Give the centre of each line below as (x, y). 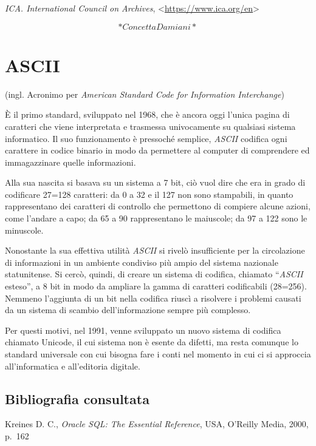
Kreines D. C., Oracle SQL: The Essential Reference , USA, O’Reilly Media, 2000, (157, 424)
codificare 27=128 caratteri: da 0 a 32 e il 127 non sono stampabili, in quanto (149, 194)
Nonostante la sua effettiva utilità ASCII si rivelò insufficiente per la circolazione (155, 250)
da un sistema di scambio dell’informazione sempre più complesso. (128, 310)
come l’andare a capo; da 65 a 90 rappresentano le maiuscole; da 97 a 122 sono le (156, 218)
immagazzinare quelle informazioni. (70, 162)
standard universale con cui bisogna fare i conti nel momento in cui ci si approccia (158, 354)
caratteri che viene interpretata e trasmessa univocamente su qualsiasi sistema (150, 126)
